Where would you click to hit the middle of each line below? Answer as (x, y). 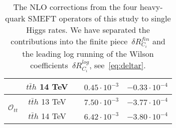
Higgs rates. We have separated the (88, 30)
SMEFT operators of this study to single (99, 18)
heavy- (151, 7)
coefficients (49, 65)
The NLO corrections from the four (75, 7)
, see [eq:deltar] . (118, 65)
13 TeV (54, 101)
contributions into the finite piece (69, 41)
